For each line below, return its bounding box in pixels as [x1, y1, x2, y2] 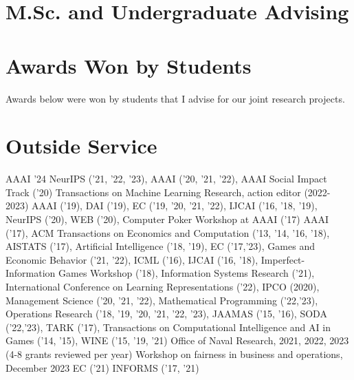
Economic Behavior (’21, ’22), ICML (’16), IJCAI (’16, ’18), [5, 252, 258, 266]
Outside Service [5, 131, 157, 160]
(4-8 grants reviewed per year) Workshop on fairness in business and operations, [5, 346, 343, 361]
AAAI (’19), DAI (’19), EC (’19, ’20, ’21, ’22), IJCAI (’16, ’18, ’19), [32, 198, 318, 213]
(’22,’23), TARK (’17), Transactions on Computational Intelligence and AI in [5, 319, 331, 334]
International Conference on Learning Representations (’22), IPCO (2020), [5, 279, 320, 293]
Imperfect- [261, 252, 305, 266]
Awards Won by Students [5, 51, 252, 79]
